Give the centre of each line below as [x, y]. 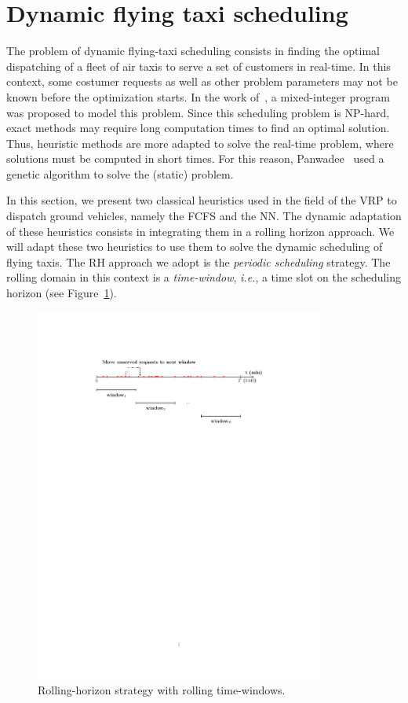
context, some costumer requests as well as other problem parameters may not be [202, 81]
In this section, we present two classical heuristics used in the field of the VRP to [202, 200]
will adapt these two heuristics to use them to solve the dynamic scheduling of [195, 247]
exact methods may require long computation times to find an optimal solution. [198, 128]
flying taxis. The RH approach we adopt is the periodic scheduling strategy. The [199, 261]
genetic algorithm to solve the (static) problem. [120, 173]
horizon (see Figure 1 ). [62, 293]
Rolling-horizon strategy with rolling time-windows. [162, 689]
